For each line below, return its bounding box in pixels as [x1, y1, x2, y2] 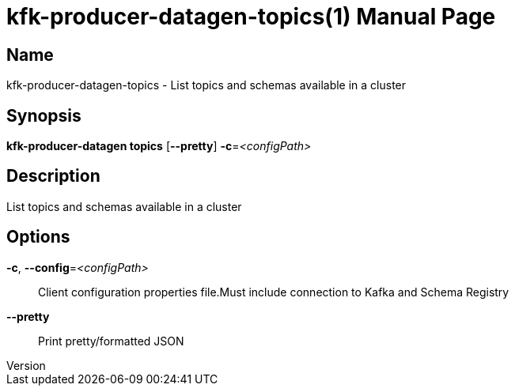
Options [6, 227, 70, 247]
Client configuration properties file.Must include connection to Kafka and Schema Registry [38, 285, 509, 299]
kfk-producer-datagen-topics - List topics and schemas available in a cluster [6, 78, 407, 92]
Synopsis [6, 105, 81, 126]
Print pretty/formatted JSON [38, 334, 184, 348]
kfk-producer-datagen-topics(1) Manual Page [6, 3, 496, 30]
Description [6, 166, 100, 187]
